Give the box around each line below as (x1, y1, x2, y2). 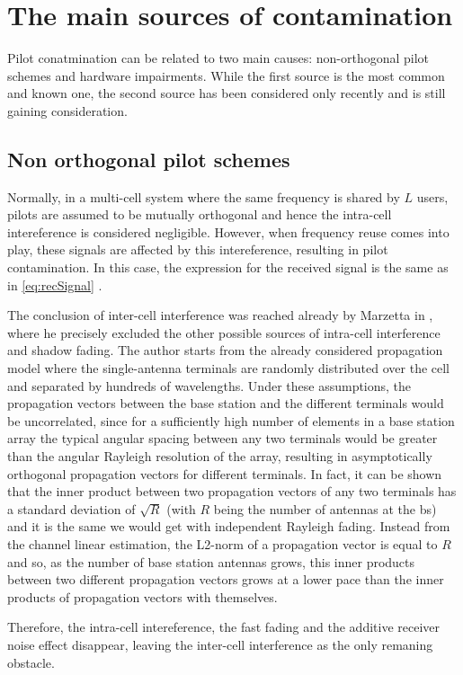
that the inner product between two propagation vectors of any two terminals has (7, 482, 457, 501)
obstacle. (7, 653, 55, 671)
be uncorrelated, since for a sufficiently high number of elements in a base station (7, 411, 455, 430)
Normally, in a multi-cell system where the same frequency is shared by (7, 187, 400, 206)
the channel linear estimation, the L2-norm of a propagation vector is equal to (7, 534, 438, 553)
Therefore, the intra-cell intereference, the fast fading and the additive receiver (7, 617, 441, 636)
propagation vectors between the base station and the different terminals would (7, 394, 444, 413)
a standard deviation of (7, 499, 136, 518)
